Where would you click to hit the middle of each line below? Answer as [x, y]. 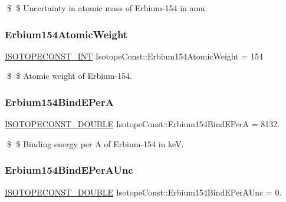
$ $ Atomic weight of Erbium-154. [70, 76]
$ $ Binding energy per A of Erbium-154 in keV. [95, 143]
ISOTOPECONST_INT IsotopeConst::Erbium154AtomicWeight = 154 [134, 56]
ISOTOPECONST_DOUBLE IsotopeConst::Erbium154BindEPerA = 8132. [142, 124]
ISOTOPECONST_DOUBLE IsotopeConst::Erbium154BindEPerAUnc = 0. [143, 192]
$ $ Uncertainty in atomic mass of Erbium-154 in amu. [107, 8]
